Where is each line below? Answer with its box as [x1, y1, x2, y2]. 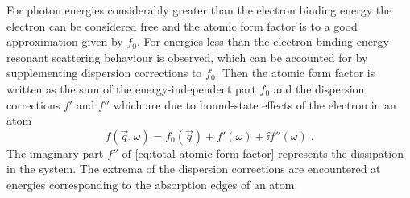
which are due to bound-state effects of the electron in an [113, 96, 396, 113]
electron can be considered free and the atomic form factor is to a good [6, 17, 358, 34]
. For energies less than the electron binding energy [136, 33, 389, 50]
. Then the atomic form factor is [215, 64, 375, 81]
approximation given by [6, 33, 123, 50]
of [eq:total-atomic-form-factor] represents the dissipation [122, 144, 404, 161]
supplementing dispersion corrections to [6, 64, 202, 81]
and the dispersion [273, 80, 365, 97]
